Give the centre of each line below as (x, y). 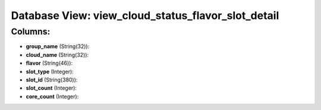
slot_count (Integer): (51, 88)
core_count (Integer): (52, 96)
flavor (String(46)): (49, 63)
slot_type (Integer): (50, 71)
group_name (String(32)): (58, 46)
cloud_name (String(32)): (57, 55)
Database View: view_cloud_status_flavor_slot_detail (145, 15)
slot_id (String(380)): (52, 80)
